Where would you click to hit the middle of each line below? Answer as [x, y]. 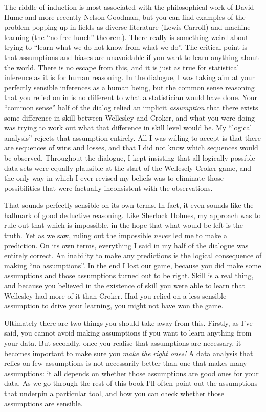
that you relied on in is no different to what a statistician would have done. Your [131, 97]
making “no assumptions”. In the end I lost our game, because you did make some [133, 265]
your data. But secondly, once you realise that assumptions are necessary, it [123, 343]
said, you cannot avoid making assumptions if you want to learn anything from [128, 333]
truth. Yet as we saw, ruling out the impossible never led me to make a [116, 235]
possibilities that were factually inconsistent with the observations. [108, 188]
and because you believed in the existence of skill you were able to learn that [125, 286]
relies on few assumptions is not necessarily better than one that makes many [126, 363]
